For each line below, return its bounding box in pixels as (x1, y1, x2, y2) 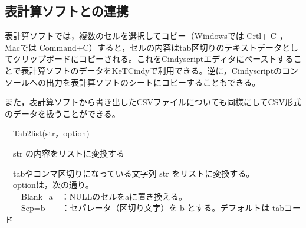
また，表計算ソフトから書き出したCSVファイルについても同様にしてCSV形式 (5, 96, 301, 108)
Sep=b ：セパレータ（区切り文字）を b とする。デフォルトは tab (21, 201, 285, 214)
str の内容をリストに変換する (12, 146, 125, 159)
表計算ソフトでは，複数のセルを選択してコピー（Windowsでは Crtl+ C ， (5, 30, 288, 42)
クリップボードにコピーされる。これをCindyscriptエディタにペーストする (12, 53, 294, 65)
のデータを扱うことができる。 (5, 107, 120, 119)
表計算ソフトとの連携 (5, 2, 129, 20)
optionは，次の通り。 (12, 178, 94, 191)
